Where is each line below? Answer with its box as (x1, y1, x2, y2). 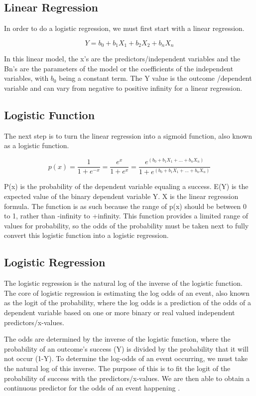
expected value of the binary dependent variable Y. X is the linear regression (4, 191, 239, 201)
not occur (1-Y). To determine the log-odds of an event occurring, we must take (4, 353, 248, 364)
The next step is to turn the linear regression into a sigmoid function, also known (4, 130, 253, 141)
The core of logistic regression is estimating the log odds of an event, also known (4, 287, 250, 298)
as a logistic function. (4, 140, 69, 151)
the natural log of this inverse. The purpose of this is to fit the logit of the (4, 363, 231, 373)
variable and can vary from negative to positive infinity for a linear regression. (4, 83, 243, 93)
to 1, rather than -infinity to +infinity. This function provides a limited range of (4, 210, 248, 221)
